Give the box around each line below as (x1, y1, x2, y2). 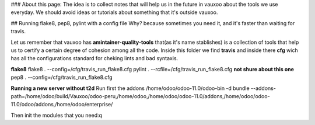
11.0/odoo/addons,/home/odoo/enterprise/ (10, 101, 113, 108)
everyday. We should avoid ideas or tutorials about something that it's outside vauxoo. (10, 9, 218, 16)
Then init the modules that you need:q (10, 112, 102, 119)
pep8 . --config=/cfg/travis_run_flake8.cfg (10, 74, 113, 81)
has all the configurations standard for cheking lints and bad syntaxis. (10, 55, 178, 62)
